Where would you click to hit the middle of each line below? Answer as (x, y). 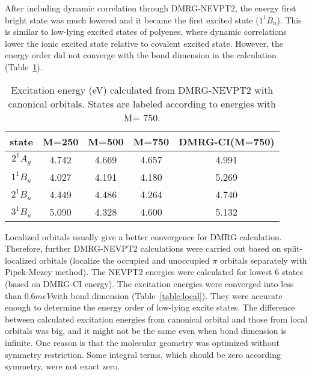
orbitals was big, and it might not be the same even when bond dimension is (146, 331)
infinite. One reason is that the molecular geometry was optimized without (142, 342)
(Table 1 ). (24, 66)
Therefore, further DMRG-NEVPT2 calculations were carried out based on (143, 248)
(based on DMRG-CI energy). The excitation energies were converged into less (149, 283)
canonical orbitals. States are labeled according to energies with (142, 103)
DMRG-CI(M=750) (227, 141)
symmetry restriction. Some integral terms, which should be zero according (143, 354)
